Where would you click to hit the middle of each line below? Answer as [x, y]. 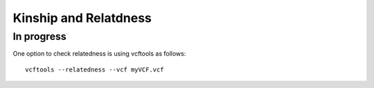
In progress [40, 36]
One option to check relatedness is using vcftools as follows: [99, 54]
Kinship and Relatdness [82, 18]
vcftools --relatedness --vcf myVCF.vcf [95, 69]
